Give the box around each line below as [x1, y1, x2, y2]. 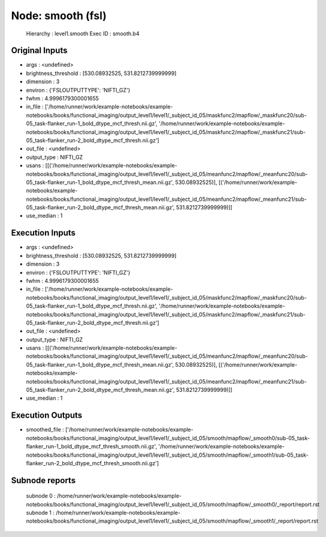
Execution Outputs [11, 411, 83, 421]
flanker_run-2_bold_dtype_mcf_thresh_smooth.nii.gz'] [26, 459, 159, 467]
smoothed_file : [26, 426, 64, 433]
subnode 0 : [26, 492, 56, 500]
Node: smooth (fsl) [11, 9, 107, 22]
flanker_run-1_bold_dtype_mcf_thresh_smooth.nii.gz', [26, 443, 158, 450]
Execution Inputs [11, 228, 76, 238]
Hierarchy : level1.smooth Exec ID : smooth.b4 [26, 30, 140, 37]
